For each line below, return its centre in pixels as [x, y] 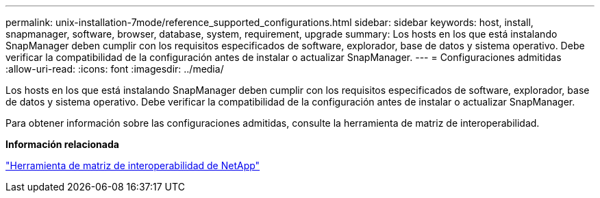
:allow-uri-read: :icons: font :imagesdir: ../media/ [115, 69]
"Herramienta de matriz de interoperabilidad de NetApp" [133, 165]
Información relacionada [62, 144]
